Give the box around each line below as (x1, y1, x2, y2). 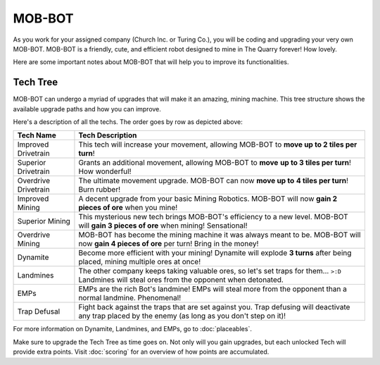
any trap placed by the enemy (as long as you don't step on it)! (78, 311, 286, 321)
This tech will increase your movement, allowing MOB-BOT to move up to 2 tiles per (78, 140, 357, 149)
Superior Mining (17, 216, 70, 226)
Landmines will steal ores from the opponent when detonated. (78, 275, 284, 285)
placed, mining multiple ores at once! (78, 257, 201, 267)
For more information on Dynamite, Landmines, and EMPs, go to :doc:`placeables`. (13, 325, 253, 333)
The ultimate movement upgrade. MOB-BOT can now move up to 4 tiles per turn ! (78, 176, 348, 186)
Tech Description (78, 130, 137, 140)
